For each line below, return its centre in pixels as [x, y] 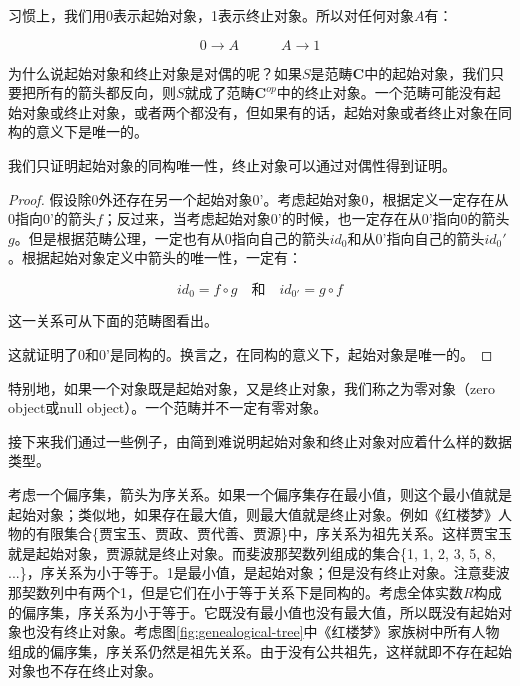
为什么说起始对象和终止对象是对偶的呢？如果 [155, 72]
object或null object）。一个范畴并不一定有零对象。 [168, 407]
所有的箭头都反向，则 [105, 92]
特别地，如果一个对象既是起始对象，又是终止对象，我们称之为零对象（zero [251, 387]
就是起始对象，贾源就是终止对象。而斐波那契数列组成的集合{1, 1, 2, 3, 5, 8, [252, 552]
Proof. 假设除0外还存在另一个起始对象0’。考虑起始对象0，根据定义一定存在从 [258, 198]
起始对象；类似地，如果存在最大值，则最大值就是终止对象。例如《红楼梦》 [253, 513]
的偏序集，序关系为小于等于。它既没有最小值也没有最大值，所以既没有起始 [253, 611]
